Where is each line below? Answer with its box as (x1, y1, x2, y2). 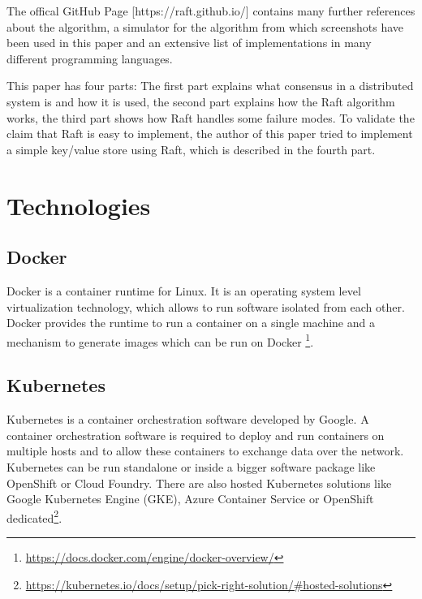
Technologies (6, 188, 151, 222)
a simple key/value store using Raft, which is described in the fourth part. (6, 140, 376, 157)
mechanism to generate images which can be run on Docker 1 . (6, 330, 314, 350)
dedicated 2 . (6, 506, 62, 526)
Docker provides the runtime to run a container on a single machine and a (6, 314, 375, 331)
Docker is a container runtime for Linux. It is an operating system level (6, 282, 361, 299)
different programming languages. (6, 50, 173, 67)
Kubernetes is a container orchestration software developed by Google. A (6, 411, 369, 428)
